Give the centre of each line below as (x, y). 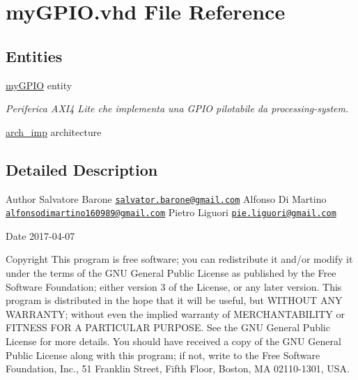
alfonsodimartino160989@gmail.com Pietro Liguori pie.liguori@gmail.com (171, 212)
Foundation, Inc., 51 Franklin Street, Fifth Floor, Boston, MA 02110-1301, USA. (178, 368)
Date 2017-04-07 (40, 235)
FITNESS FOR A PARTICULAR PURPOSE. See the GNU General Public (168, 327)
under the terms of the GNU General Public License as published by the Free (171, 273)
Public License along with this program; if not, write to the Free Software (163, 355)
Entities (34, 55)
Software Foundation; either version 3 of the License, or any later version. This (174, 286)
